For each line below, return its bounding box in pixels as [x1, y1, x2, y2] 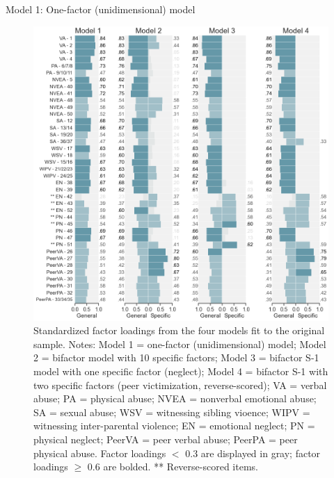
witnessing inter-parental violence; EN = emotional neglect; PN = [33, 418, 315, 433]
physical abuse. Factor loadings [33, 445, 166, 460]
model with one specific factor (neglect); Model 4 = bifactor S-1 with [33, 363, 328, 378]
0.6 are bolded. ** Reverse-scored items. [87, 459, 258, 474]
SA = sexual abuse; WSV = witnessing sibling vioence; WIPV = [33, 404, 310, 419]
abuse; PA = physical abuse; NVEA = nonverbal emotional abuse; [33, 391, 317, 406]
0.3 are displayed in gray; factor [185, 445, 321, 460]
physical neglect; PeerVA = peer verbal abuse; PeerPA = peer [33, 431, 298, 446]
